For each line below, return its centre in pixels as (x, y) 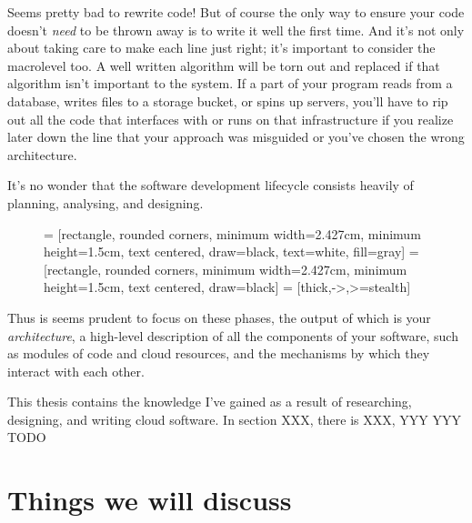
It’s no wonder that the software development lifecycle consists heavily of (211, 185)
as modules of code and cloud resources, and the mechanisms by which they (219, 353)
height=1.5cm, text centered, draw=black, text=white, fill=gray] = (231, 251)
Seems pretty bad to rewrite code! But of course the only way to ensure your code (236, 12)
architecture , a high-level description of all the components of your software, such (233, 335)
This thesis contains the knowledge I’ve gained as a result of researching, (210, 402)
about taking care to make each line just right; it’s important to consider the (221, 48)
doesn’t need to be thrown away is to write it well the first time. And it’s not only (236, 30)
